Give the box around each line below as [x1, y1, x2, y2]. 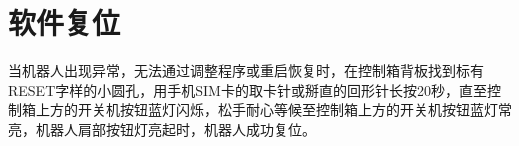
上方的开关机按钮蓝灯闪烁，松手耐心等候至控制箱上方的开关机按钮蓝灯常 [35, 99, 512, 120]
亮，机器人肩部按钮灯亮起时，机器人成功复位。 [8, 118, 316, 139]
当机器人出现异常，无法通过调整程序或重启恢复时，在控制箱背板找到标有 [8, 60, 484, 81]
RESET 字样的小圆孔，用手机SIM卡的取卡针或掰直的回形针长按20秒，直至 [8, 79, 487, 100]
